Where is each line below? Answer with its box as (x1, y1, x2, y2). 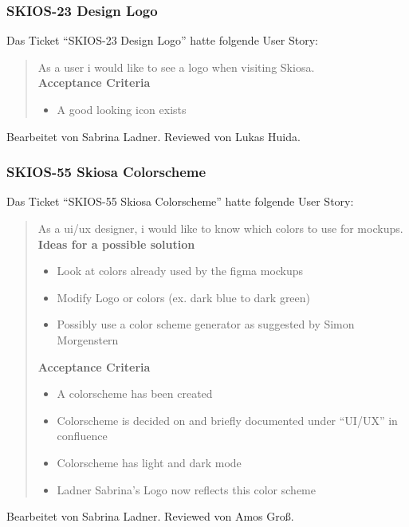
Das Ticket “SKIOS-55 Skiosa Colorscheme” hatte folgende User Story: (6, 193, 354, 210)
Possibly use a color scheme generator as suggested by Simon (57, 316, 355, 332)
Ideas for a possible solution (37, 235, 195, 252)
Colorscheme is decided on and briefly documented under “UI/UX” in (57, 411, 398, 428)
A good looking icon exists (57, 101, 187, 117)
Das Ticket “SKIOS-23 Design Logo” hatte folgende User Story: (6, 32, 318, 49)
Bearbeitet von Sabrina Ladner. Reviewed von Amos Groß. (6, 508, 294, 525)
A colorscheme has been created (57, 385, 213, 402)
